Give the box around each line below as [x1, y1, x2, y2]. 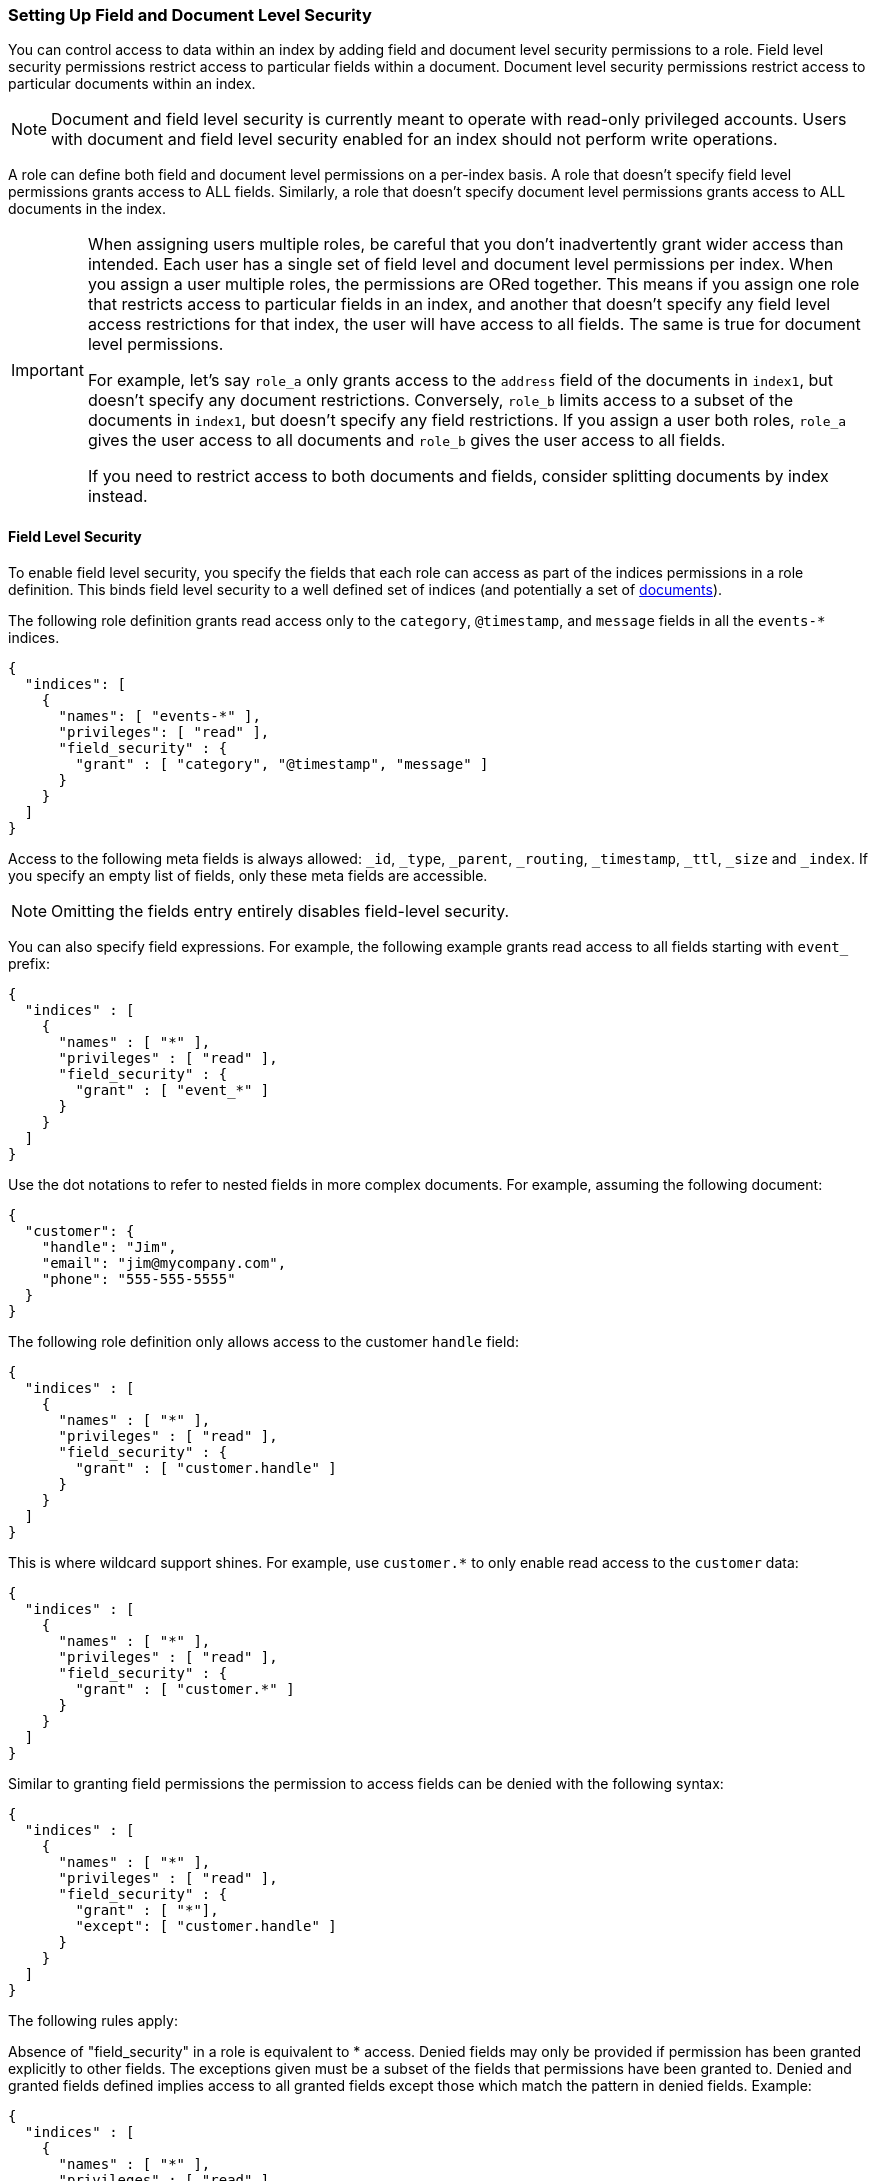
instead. [87, 486, 148, 507]
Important [11, 360, 84, 381]
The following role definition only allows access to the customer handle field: [8, 1332, 519, 1350]
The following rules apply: [8, 2011, 178, 2029]
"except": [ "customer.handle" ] [75, 1917, 337, 1934]
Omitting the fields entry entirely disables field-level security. [51, 900, 510, 921]
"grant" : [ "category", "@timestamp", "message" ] [75, 755, 489, 772]
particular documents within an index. [8, 75, 256, 93]
